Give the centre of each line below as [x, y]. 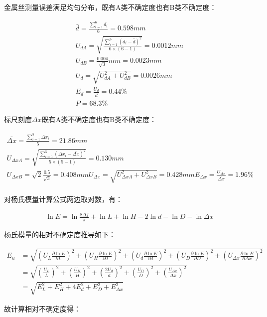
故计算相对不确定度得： [42, 308]
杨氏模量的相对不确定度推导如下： [60, 235]
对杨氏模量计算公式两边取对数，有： [63, 199]
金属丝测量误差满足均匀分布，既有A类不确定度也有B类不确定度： [110, 7]
